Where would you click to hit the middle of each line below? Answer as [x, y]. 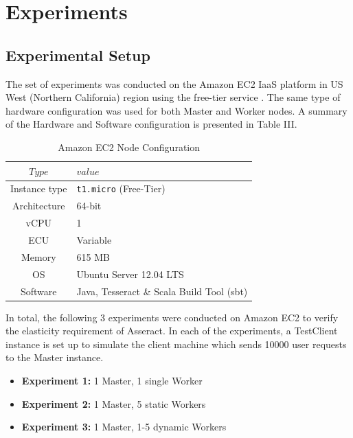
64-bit [89, 206]
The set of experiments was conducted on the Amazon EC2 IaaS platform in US [174, 83]
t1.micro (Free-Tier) [121, 188]
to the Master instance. [55, 357]
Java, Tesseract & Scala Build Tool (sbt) [162, 291]
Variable [94, 239]
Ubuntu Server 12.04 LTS [130, 274]
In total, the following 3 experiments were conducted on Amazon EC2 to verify [172, 317]
